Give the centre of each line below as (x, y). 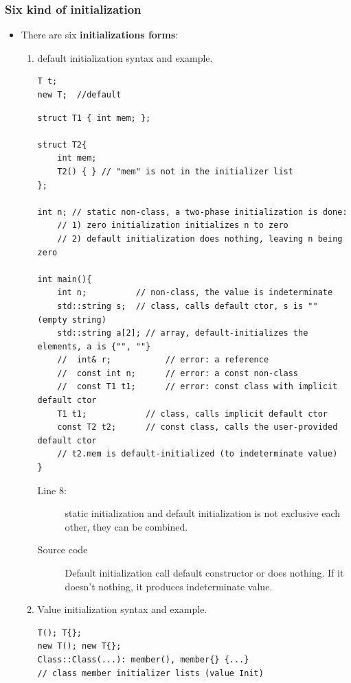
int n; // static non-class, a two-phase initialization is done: (192, 212)
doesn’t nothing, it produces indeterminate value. (169, 586)
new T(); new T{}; (79, 646)
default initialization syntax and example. (125, 57)
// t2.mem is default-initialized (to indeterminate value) (197, 454)
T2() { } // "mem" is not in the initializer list (175, 171)
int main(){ (65, 279)
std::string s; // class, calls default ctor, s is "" (188, 306)
